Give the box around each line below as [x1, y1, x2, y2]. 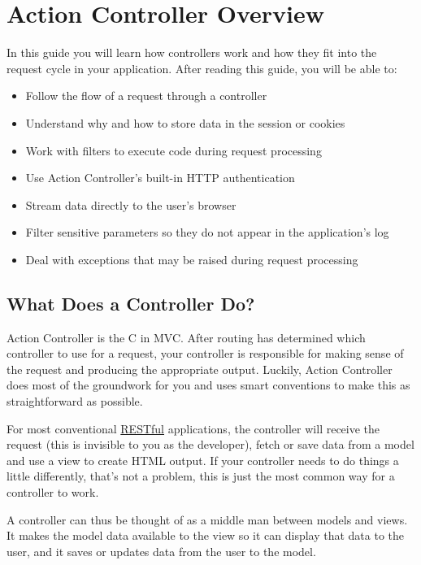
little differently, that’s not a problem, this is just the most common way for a [7, 467, 395, 485]
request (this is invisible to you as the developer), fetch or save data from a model [7, 436, 414, 453]
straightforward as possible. [7, 393, 143, 410]
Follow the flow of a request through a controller [25, 87, 267, 104]
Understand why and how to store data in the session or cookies [25, 114, 345, 131]
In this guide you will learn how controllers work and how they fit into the [7, 44, 377, 61]
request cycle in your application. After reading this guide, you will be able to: [7, 59, 397, 76]
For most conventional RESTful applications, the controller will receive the [7, 419, 380, 437]
